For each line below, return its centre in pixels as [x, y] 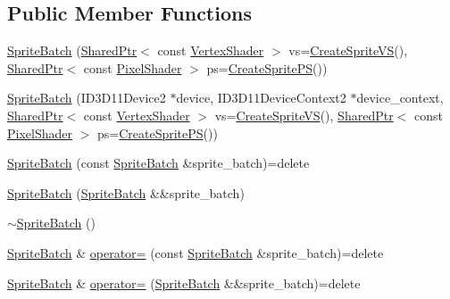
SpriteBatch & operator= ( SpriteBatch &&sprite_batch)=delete [184, 282]
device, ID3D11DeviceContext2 [261, 98]
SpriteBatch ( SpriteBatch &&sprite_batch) [126, 192]
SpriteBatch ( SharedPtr [72, 50]
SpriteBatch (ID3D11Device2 [87, 98]
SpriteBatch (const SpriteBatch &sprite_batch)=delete [158, 163]
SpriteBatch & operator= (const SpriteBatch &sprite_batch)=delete [196, 252]
